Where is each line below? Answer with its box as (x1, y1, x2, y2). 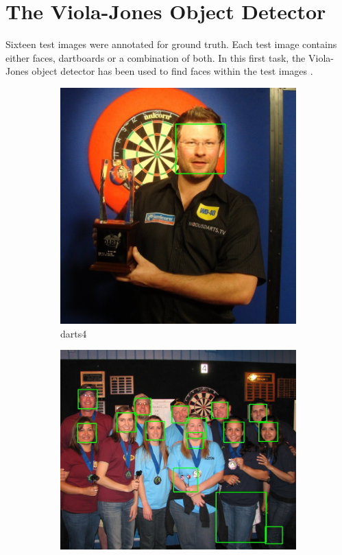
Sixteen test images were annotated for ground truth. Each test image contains (5, 37, 337, 51)
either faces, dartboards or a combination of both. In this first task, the (5, 50, 306, 64)
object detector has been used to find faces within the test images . (32, 64, 313, 78)
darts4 (60, 326, 87, 340)
